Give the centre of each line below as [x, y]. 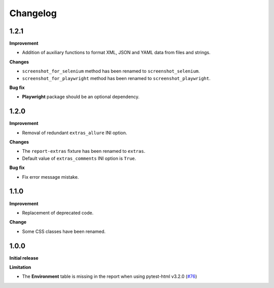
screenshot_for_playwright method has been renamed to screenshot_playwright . [116, 78]
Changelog [33, 13]
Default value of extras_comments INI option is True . [79, 158]
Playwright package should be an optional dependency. [81, 97]
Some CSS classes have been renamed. [64, 231]
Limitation [20, 267]
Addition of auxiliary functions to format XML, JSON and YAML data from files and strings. [116, 53]
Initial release [24, 258]
